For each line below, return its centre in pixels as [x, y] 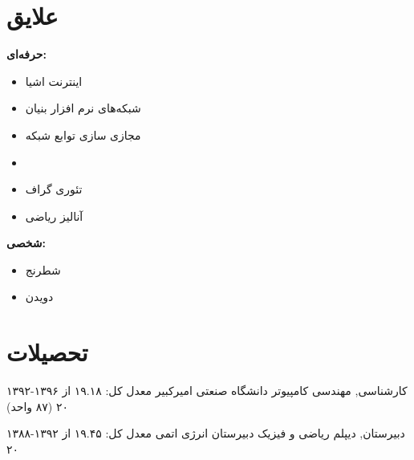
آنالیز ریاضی [54, 216]
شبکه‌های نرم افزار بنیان [83, 108]
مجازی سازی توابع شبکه [83, 134]
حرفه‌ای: [26, 54]
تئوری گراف [54, 189]
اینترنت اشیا [54, 81]
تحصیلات [47, 352]
